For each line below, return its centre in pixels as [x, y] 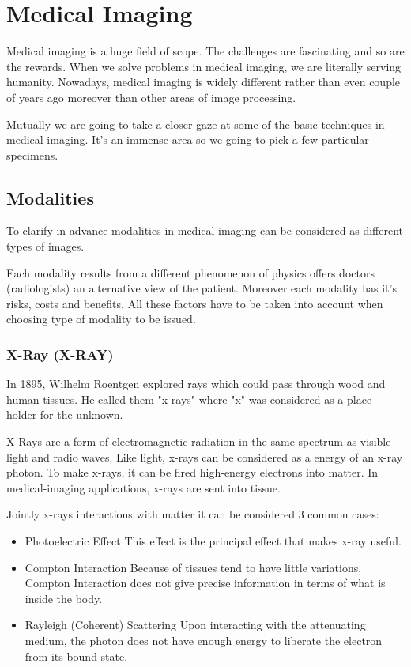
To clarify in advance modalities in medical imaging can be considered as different [205, 230]
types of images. [45, 246]
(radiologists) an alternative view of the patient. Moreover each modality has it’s [202, 288]
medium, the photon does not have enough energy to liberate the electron [204, 640]
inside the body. [64, 598]
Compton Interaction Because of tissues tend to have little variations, [193, 567]
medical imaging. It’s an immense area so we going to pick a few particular [188, 139]
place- [361, 399]
